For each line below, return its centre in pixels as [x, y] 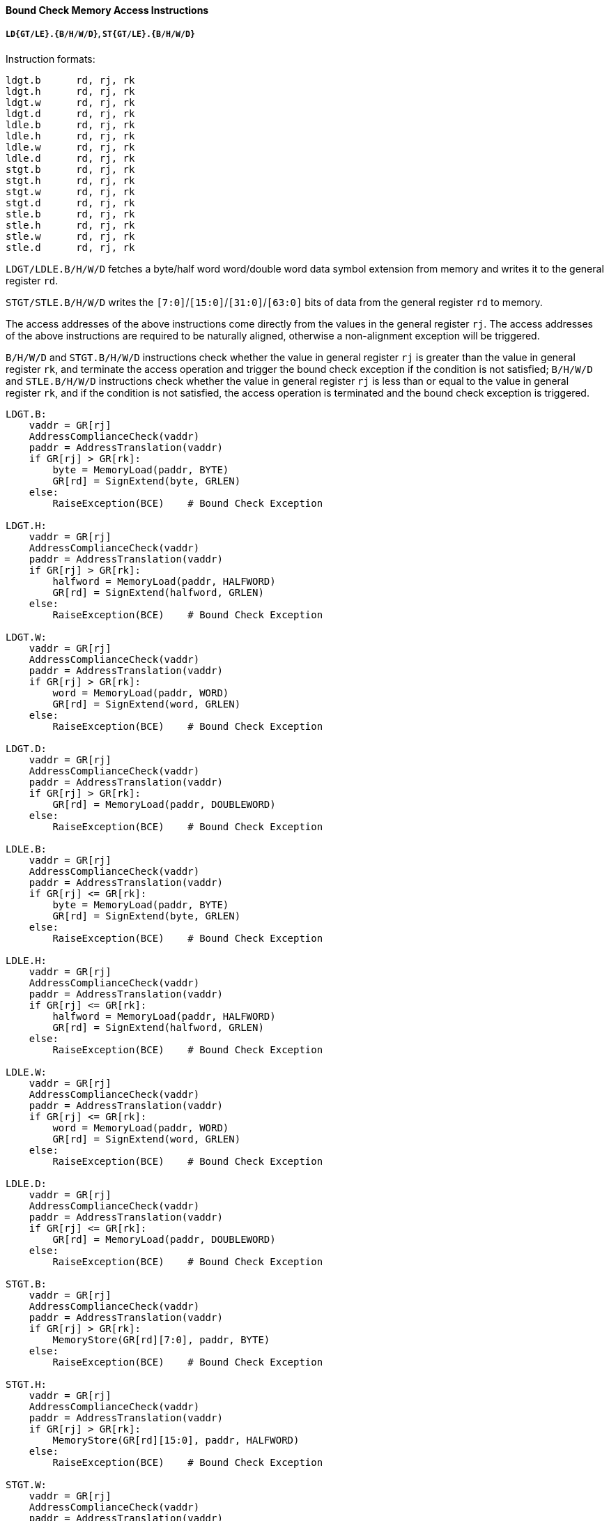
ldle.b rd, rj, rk [70, 124]
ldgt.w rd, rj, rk [70, 102]
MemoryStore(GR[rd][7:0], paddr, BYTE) [161, 1339]
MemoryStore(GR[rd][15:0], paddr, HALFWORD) [176, 1440]
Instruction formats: [51, 59]
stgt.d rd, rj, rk [70, 202]
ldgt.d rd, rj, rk [70, 113]
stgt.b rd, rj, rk [70, 169]
